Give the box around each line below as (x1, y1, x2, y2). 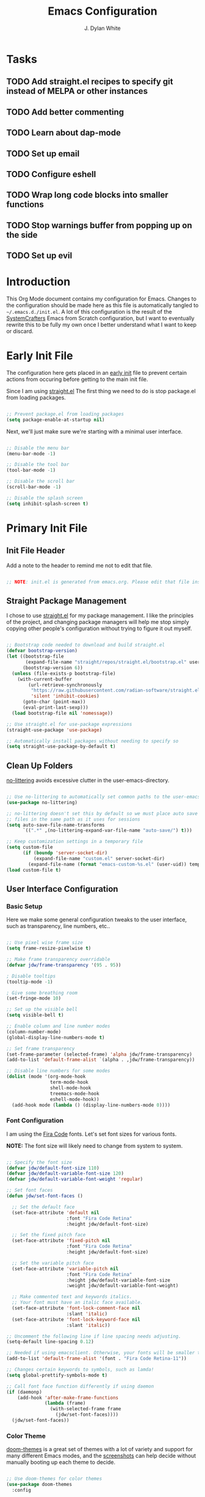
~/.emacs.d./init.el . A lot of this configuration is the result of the (6, 308, 172, 315)
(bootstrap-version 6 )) (22, 664, 84, 671)
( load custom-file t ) (6, 867, 62, 873)
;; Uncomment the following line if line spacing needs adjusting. (6, 1333, 182, 1339)
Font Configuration (6, 1116, 64, 1125)
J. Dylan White (84, 24, 121, 32)
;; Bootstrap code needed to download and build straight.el (6, 642, 165, 648)
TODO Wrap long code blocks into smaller (6, 190, 169, 200)
